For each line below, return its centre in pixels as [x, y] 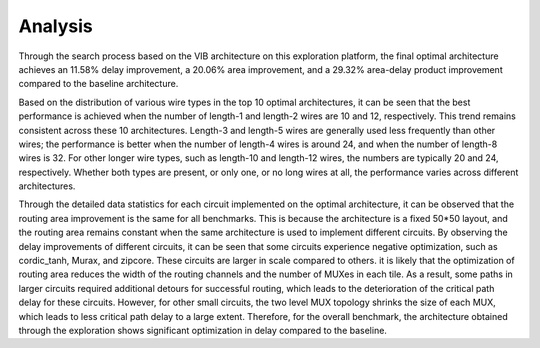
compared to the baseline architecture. [98, 84]
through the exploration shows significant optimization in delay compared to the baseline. [202, 330]
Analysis [56, 26]
